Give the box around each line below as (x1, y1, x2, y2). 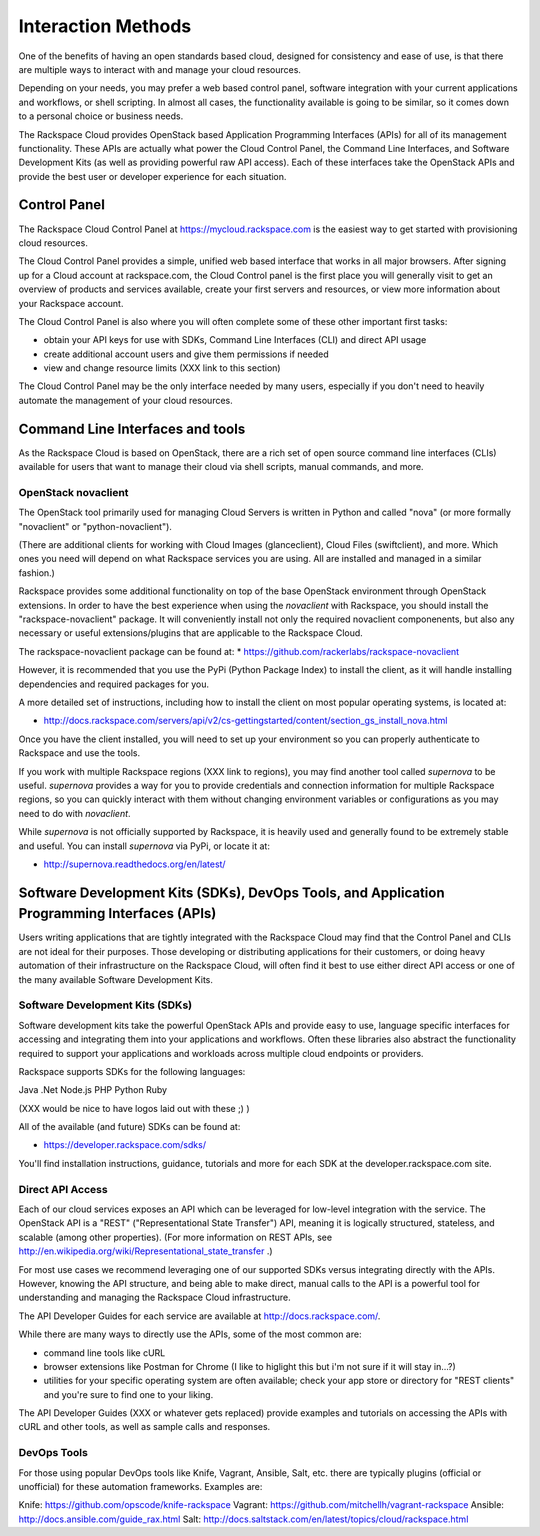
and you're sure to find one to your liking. (43, 1388, 214, 1400)
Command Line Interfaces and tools (18, 420, 246, 437)
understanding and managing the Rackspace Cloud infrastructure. (18, 1291, 292, 1304)
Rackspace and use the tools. (18, 747, 140, 759)
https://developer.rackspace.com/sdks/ (43, 1139, 207, 1151)
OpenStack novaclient (18, 485, 129, 499)
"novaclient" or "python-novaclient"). (18, 520, 172, 532)
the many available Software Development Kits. (18, 973, 214, 985)
